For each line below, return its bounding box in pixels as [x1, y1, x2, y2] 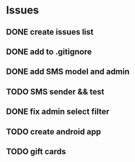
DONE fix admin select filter [6, 107, 110, 117]
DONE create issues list [6, 27, 94, 37]
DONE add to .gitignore [6, 46, 92, 56]
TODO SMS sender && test [6, 86, 104, 97]
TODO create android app [6, 127, 102, 137]
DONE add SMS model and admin [6, 67, 130, 77]
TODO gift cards [6, 146, 66, 156]
